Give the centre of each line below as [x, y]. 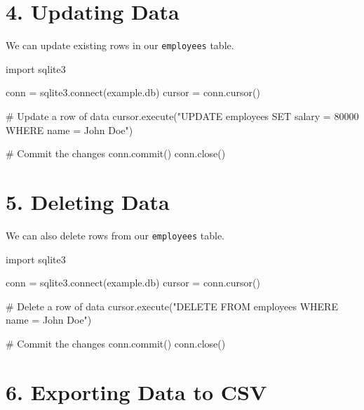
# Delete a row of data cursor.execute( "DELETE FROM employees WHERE [172, 306]
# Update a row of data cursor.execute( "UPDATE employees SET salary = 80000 [182, 115]
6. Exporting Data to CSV [136, 391]
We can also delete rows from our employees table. [115, 235]
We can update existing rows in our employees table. [120, 45]
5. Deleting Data [88, 201]
